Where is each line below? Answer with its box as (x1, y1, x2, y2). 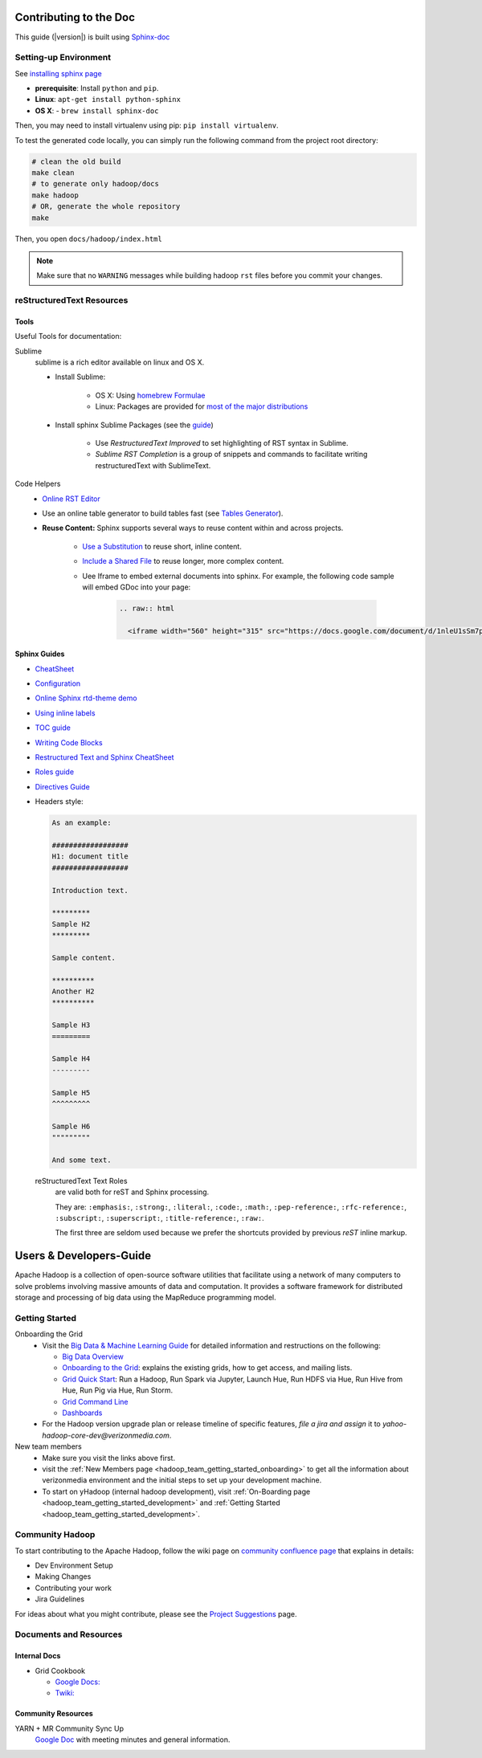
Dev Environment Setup (35, 1560, 114, 1570)
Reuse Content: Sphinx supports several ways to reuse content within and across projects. (42, 523, 344, 533)
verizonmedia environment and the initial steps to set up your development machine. (42, 1475, 322, 1485)
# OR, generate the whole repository (31, 202, 181, 211)
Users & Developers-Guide (14, 1249, 152, 1262)
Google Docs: (55, 1677, 100, 1687)
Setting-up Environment (14, 52, 112, 63)
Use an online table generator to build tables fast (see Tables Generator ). (42, 508, 284, 518)
